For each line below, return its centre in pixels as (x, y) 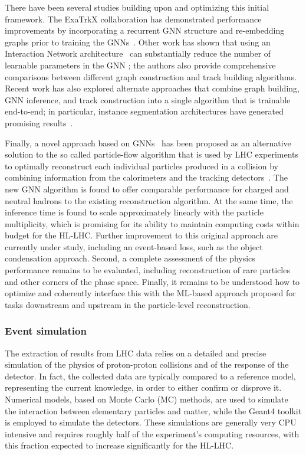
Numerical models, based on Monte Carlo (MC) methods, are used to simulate (147, 399)
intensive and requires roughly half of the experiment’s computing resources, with (152, 433)
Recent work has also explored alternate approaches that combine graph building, (152, 88)
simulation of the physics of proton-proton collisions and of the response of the (147, 364)
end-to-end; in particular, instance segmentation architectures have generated (144, 111)
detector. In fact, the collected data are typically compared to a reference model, (150, 376)
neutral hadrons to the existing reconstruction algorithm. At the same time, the (149, 200)
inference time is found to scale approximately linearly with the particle (134, 212)
